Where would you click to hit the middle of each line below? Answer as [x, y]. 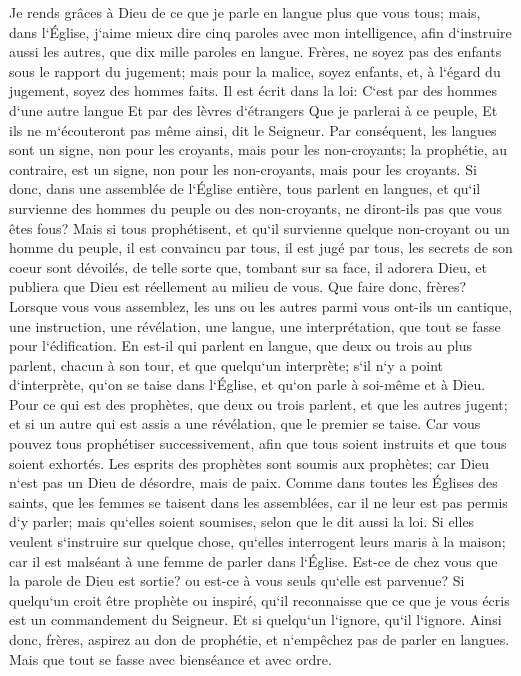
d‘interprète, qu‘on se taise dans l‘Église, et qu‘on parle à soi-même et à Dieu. [247, 384]
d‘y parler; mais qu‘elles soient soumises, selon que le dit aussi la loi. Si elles [242, 521]
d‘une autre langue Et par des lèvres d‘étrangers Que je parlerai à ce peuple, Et [253, 109]
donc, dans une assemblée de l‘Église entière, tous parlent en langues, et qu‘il [245, 188]
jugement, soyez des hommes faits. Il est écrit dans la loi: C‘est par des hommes [253, 90]
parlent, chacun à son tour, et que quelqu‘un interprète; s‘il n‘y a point [226, 364]
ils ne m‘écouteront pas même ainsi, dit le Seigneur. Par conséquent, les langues [253, 129]
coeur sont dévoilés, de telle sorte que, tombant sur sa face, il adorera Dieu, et [248, 266]
